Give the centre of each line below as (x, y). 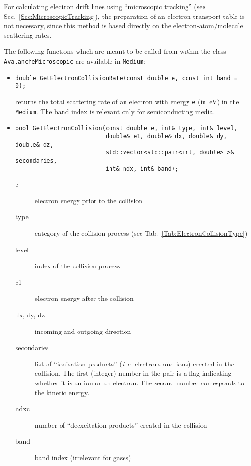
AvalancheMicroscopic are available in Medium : (75, 60)
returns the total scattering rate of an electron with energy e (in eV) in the (127, 101)
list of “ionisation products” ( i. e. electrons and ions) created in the (134, 363)
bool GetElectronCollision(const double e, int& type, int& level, (126, 128)
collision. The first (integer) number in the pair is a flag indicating (133, 373)
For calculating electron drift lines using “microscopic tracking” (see (105, 6)
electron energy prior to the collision (89, 200)
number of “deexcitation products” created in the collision (121, 424)
